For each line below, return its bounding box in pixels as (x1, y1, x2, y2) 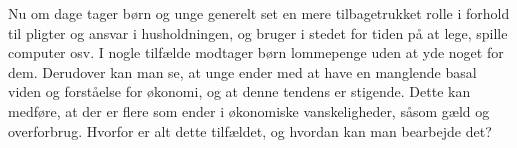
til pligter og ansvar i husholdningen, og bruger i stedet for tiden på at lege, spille (8, 22, 508, 43)
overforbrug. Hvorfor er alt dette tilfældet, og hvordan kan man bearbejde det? (8, 120, 492, 141)
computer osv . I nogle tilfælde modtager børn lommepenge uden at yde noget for (8, 42, 504, 63)
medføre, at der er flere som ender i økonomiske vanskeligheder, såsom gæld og (8, 100, 490, 121)
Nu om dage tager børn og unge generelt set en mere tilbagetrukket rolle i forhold (8, 3, 510, 23)
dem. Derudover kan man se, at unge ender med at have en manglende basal (8, 61, 477, 82)
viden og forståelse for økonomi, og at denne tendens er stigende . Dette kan (8, 81, 471, 102)
